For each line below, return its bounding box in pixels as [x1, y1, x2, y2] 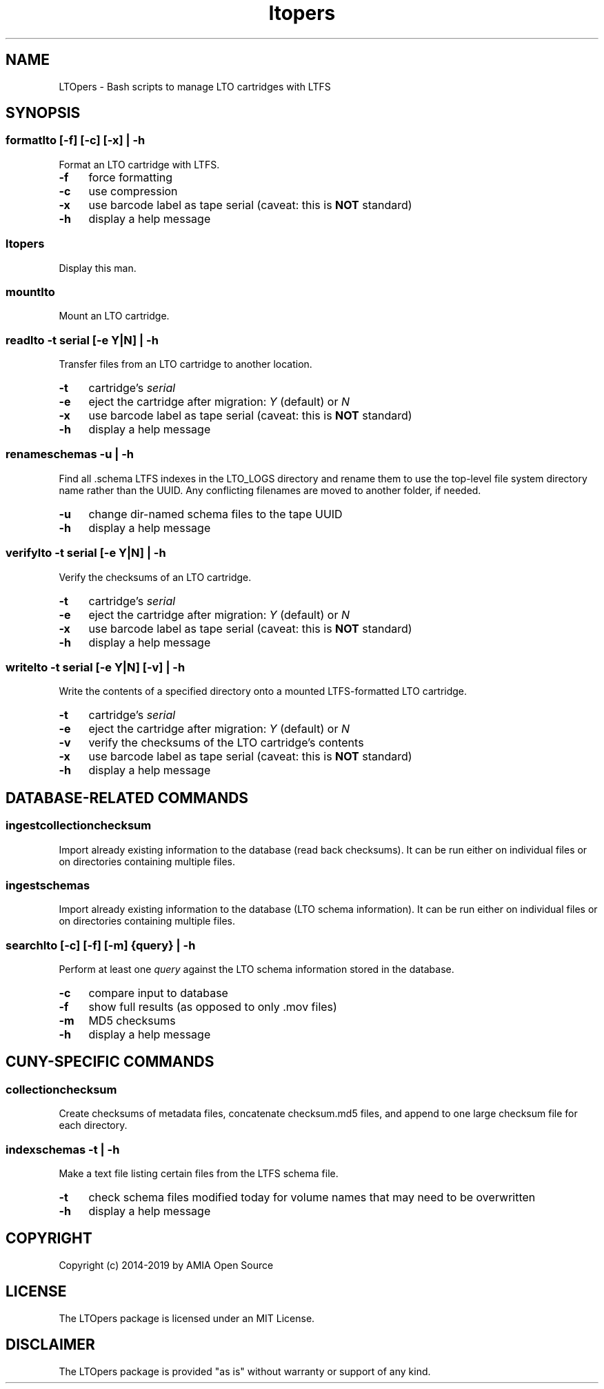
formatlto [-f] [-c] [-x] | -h [6, 133, 145, 148]
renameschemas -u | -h [6, 447, 134, 462]
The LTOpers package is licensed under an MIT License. [59, 1312, 315, 1324]
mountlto [6, 284, 55, 299]
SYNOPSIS [6, 104, 81, 122]
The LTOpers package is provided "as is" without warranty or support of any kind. [59, 1365, 431, 1377]
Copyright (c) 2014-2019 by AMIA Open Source [59, 1259, 274, 1271]
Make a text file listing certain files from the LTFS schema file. [59, 1168, 339, 1179]
